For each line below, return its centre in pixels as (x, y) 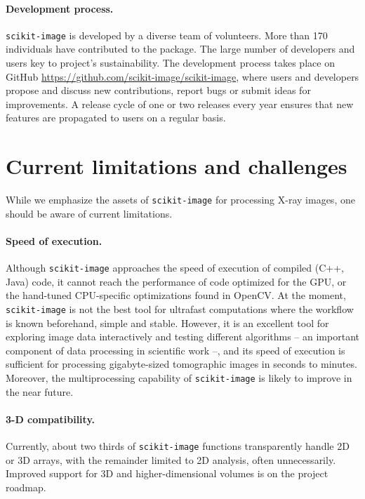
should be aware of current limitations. (89, 213)
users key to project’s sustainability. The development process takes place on (170, 63)
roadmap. (26, 487)
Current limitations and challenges (177, 166)
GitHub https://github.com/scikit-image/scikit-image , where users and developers (182, 76)
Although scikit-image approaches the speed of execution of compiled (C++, (175, 268)
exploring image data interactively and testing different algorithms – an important (182, 337)
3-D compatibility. (51, 419)
